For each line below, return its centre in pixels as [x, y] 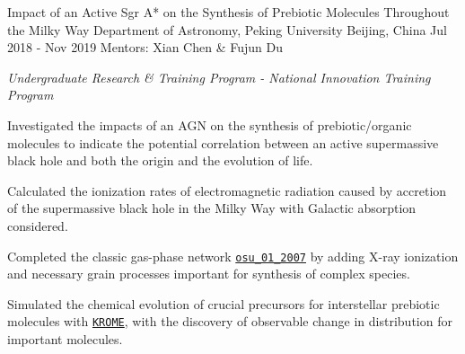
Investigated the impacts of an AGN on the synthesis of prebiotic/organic [210, 124]
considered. [38, 225]
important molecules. [65, 339]
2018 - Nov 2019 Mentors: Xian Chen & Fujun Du [145, 47]
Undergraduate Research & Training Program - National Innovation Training [219, 77]
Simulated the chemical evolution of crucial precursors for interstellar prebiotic [224, 303]
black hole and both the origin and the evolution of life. [160, 160]
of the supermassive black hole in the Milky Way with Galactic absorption [212, 208]
